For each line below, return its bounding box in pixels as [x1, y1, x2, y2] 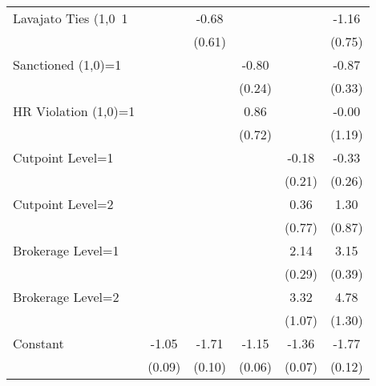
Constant [13, 334, 64, 352]
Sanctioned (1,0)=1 [13, 55, 122, 74]
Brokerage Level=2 [13, 287, 119, 306]
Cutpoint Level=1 [13, 148, 114, 167]
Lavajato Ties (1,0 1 [13, 9, 128, 27]
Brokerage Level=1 [13, 241, 119, 259]
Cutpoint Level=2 [13, 195, 114, 213]
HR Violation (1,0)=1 [13, 102, 135, 120]
